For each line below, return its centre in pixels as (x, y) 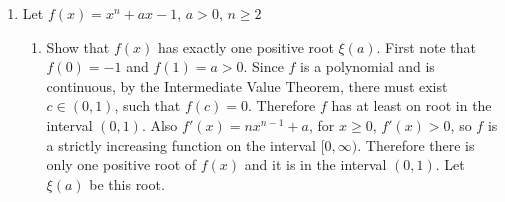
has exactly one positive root (245, 46)
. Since (263, 66)
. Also (159, 124)
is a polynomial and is (367, 66)
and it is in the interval (315, 164)
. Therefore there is (416, 144)
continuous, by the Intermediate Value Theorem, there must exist (247, 85)
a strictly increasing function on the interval (181, 144)
